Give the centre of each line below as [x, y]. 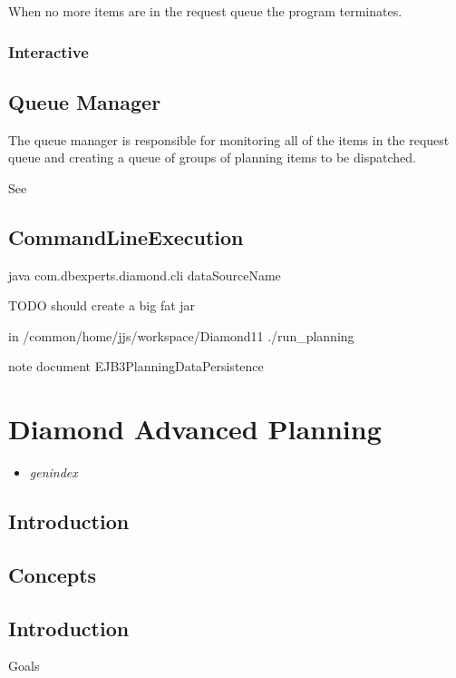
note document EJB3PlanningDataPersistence [136, 366]
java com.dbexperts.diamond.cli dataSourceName [145, 275]
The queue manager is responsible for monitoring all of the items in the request [229, 139]
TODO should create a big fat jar [102, 305]
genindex [53, 472]
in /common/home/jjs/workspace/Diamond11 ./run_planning [181, 335]
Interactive [49, 51]
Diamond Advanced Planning [195, 429]
